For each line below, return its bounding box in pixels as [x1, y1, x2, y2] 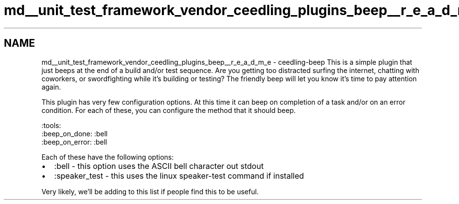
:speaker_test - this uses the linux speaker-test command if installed [54, 170, 304, 181]
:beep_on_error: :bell [41, 137, 107, 146]
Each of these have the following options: [41, 152, 174, 161]
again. [41, 82, 61, 91]
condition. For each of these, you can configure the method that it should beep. [41, 106, 296, 114]
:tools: [41, 121, 61, 130]
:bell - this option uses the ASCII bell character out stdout [54, 161, 264, 171]
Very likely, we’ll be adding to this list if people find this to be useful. [41, 187, 259, 196]
